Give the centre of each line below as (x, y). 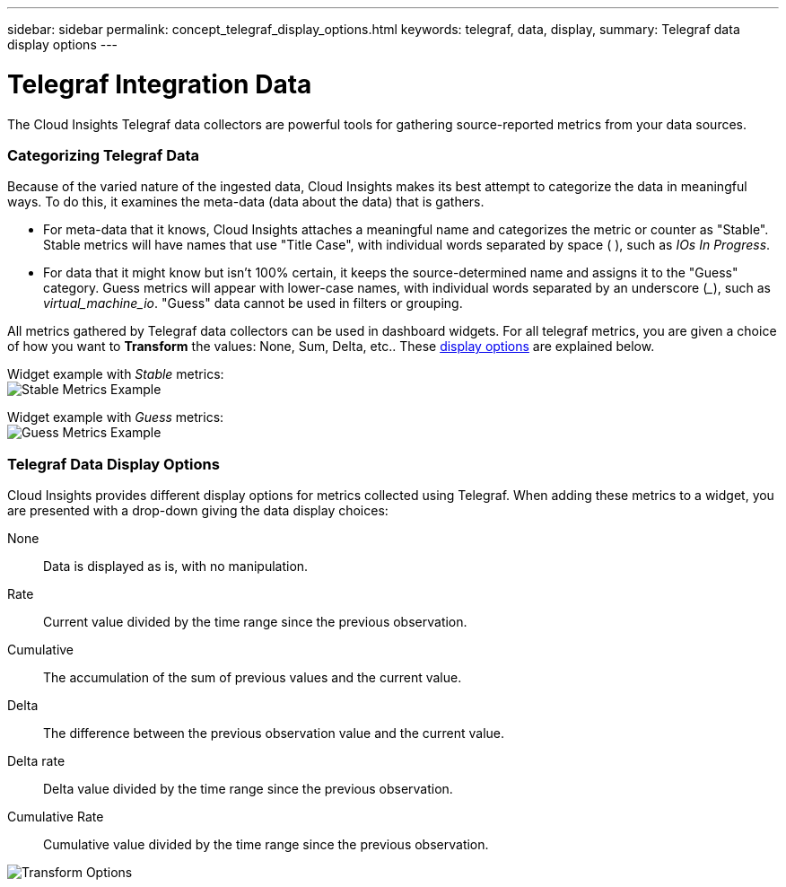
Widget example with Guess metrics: (116, 417)
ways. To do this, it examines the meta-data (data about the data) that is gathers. (246, 202)
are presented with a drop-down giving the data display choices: (198, 510)
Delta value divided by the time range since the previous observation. (248, 789)
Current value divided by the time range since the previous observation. (255, 622)
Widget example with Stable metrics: (116, 374)
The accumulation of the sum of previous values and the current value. (253, 677)
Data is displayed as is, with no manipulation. (176, 566)
